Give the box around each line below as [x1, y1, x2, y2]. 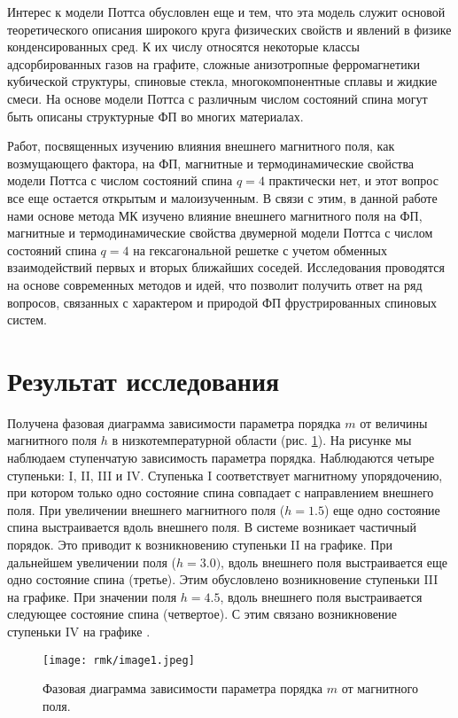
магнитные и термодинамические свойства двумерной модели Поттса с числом [7, 223, 433, 242]
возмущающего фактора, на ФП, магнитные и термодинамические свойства [7, 153, 415, 172]
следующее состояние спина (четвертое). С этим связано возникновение [7, 605, 398, 623]
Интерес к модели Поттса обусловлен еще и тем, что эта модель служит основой [7, 3, 446, 20]
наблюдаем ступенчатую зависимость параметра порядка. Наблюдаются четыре [7, 449, 435, 466]
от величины [360, 413, 428, 432]
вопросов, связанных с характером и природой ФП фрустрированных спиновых [7, 293, 438, 311]
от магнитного [341, 679, 418, 698]
